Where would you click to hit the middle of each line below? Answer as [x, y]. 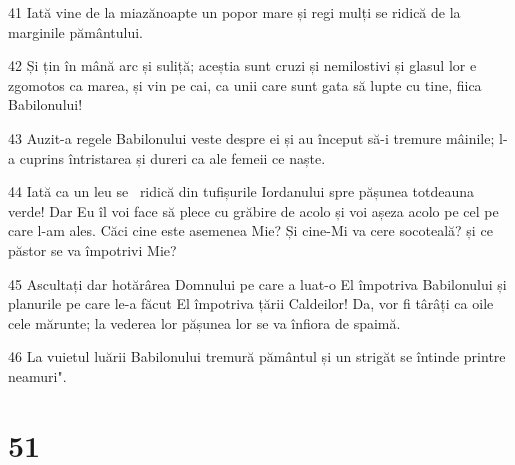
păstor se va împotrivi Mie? [92, 249]
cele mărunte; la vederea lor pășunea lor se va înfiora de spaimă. [204, 322]
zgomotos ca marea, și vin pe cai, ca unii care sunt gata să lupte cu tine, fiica [245, 84]
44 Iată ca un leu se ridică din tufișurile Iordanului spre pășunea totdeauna [241, 191]
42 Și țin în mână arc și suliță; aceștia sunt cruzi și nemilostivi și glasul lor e [242, 65]
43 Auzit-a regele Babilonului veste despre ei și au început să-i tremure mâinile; [251, 137]
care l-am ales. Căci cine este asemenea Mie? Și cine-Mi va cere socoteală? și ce [250, 230]
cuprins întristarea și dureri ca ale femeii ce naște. [172, 157]
